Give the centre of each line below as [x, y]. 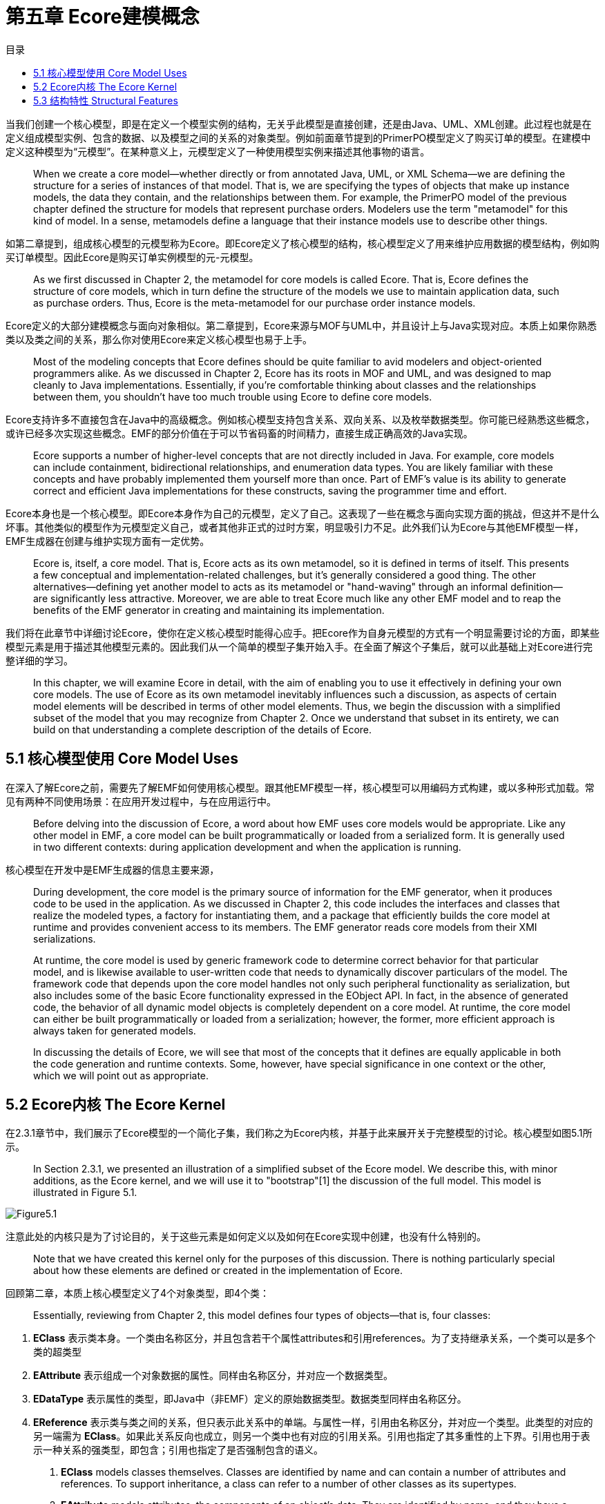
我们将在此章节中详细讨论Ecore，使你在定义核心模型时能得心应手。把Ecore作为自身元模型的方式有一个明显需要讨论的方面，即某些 [303, 633]
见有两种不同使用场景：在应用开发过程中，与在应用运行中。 [141, 801]
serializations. [65, 938]
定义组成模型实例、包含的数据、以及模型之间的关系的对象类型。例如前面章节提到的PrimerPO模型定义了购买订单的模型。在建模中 [298, 137]
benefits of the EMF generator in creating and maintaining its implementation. [209, 610]
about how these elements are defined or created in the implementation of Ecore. [218, 1271]
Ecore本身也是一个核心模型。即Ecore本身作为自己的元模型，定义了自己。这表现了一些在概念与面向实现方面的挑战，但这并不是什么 [303, 513]
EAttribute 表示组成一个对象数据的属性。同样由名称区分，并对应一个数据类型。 [213, 1376]
